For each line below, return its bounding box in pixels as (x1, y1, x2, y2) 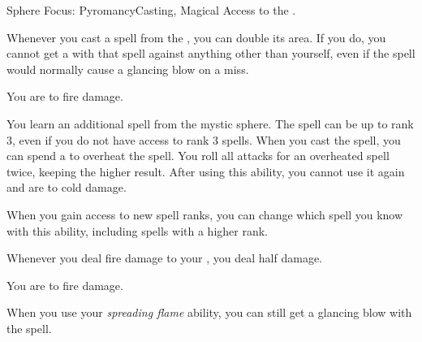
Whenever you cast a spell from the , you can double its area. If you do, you (6, 28, 386, 45)
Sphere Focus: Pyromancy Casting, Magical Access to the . (6, 2, 296, 18)
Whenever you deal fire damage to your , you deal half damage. (6, 249, 323, 266)
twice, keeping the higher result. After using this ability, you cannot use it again (6, 162, 405, 180)
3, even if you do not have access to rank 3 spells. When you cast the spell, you (6, 131, 401, 148)
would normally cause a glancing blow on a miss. (6, 60, 249, 77)
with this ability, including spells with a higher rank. (6, 222, 268, 239)
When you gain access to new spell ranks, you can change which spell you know (6, 206, 403, 223)
